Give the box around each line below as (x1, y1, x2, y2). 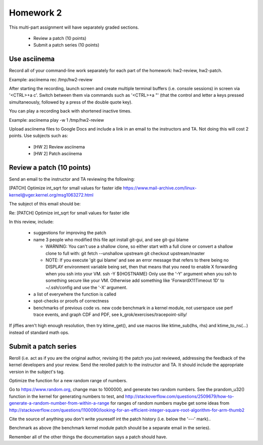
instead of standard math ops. (9, 329, 70, 335)
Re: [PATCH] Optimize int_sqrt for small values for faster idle (9, 210, 130, 216)
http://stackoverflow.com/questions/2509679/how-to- (125, 393, 234, 399)
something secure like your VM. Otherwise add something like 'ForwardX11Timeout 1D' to (45, 278, 225, 283)
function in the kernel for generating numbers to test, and (9, 393, 124, 399)
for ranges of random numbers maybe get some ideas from (110, 400, 230, 406)
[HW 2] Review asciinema (33, 144, 85, 149)
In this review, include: (9, 219, 54, 224)
